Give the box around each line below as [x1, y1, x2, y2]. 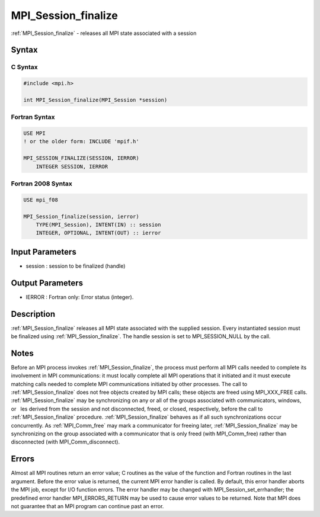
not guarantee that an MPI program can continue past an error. [11, 502, 164, 509]
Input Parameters [11, 246, 76, 257]
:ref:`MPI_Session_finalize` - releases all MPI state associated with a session [11, 30, 197, 37]
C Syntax [11, 63, 38, 71]
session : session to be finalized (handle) [25, 262, 126, 269]
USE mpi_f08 [23, 196, 59, 203]
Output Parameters [11, 278, 83, 288]
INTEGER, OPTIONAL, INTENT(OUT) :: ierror [36, 230, 161, 236]
